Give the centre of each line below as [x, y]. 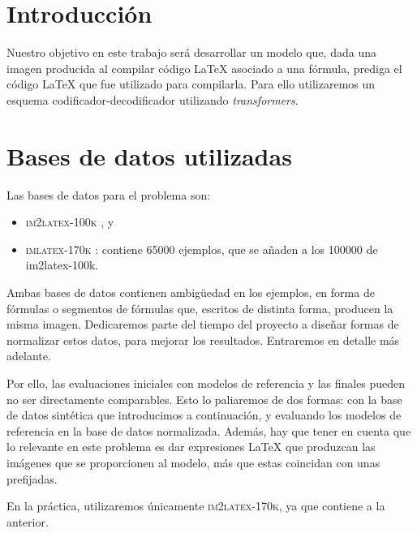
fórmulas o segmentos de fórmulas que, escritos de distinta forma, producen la [200, 308]
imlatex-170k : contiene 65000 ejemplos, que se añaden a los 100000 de [202, 249]
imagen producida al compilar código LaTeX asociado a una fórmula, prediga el [204, 68]
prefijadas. [32, 478]
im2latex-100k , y [70, 222]
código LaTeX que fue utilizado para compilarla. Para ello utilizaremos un [191, 84]
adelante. [29, 356]
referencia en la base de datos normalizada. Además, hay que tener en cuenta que [209, 430]
